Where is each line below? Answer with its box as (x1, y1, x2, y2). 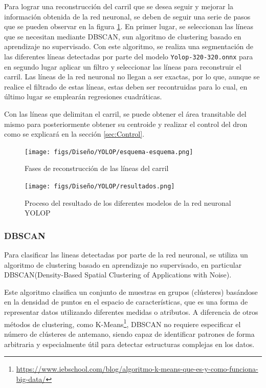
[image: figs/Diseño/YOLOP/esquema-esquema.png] (25, 148, 193, 156)
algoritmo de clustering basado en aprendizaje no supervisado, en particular (4, 259, 242, 270)
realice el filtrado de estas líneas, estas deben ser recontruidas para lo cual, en (4, 81, 248, 92)
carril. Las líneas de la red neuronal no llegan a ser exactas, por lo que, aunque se (4, 71, 260, 82)
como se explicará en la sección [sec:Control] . (4, 128, 145, 139)
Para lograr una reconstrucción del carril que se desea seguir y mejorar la (4, 1, 234, 11)
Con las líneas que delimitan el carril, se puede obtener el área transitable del (4, 109, 247, 119)
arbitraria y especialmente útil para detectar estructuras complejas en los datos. (4, 338, 255, 349)
